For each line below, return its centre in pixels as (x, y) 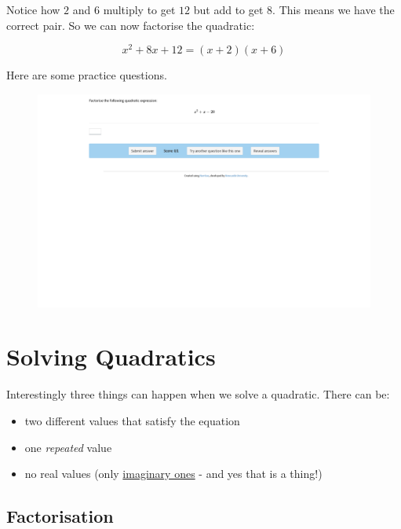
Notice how (33, 9)
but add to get (228, 9)
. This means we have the (334, 9)
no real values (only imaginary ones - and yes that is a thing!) (173, 474)
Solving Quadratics (111, 356)
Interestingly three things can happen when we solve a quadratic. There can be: (198, 394)
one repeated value (68, 447)
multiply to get (139, 9)
